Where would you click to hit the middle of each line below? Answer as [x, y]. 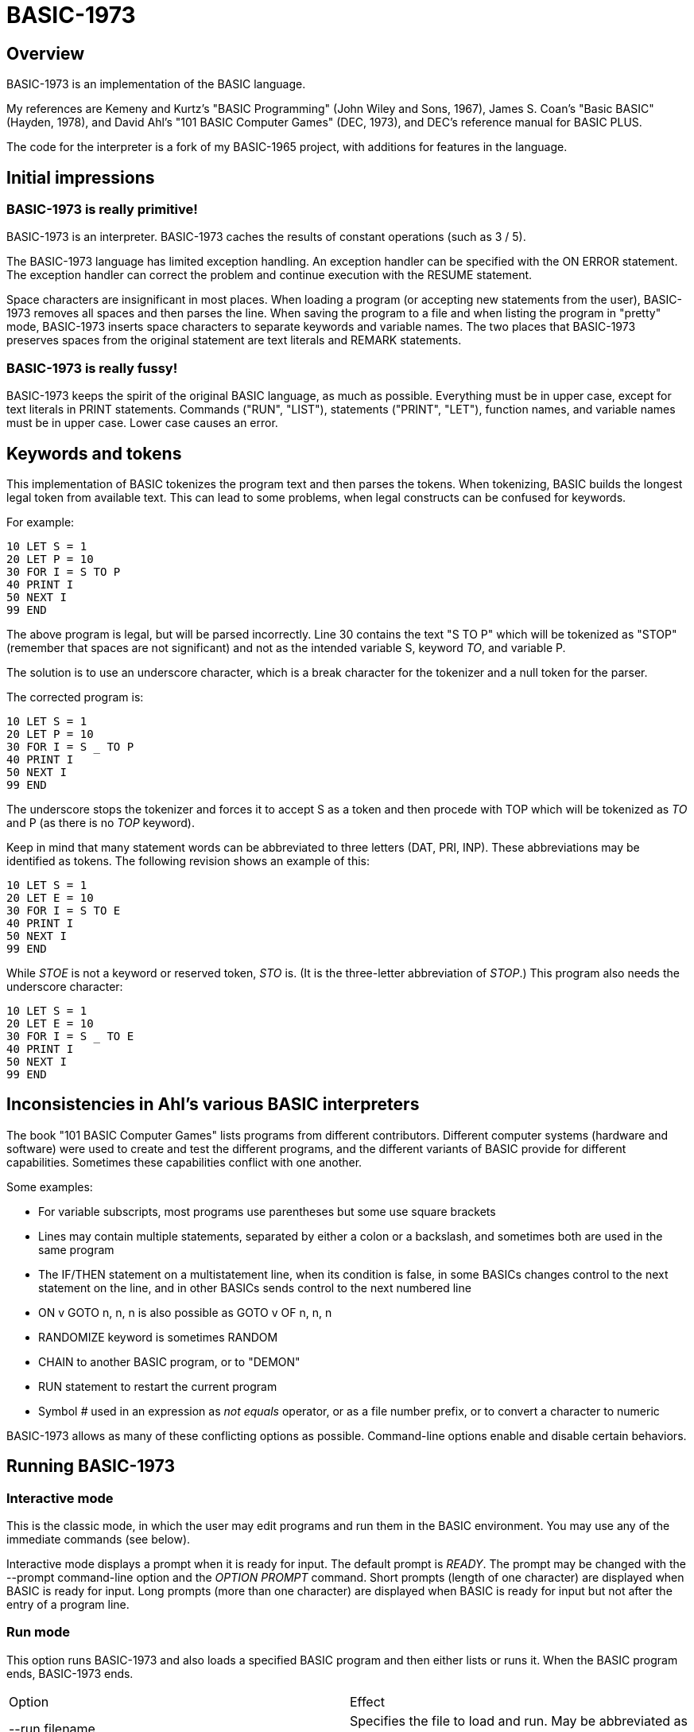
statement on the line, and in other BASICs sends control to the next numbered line [255, 1287]
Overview [46, 53]
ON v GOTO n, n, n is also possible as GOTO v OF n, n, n [185, 1312]
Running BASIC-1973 [91, 1466]
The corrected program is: [75, 697]
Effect [368, 1701]
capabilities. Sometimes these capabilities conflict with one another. [184, 1162]
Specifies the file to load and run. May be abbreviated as [519, 1720]
